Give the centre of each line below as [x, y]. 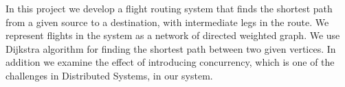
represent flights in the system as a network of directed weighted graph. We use [173, 35]
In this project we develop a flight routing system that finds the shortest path [169, 8]
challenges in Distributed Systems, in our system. [109, 75]
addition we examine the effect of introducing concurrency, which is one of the [170, 62]
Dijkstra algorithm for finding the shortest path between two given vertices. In [171, 48]
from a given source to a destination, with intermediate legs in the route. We [167, 22]
